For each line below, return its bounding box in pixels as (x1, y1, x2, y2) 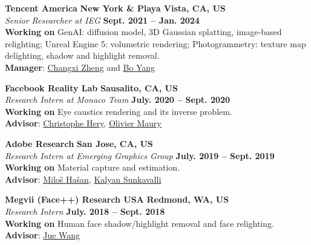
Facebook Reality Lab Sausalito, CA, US (5, 81, 178, 94)
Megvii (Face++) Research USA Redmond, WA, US (5, 193, 229, 206)
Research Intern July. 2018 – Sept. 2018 (5, 204, 165, 217)
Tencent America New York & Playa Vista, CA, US (5, 2, 226, 14)
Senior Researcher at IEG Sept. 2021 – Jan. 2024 (5, 13, 200, 26)
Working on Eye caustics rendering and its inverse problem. (5, 105, 232, 117)
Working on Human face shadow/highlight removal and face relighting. (5, 217, 274, 229)
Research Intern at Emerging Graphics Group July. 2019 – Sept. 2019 (5, 149, 275, 162)
